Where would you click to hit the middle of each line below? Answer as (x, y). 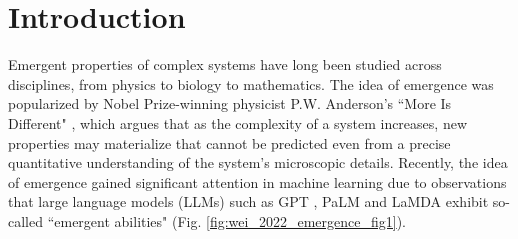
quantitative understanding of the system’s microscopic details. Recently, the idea (258, 162)
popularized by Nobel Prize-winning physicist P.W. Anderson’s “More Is (230, 103)
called (25, 220)
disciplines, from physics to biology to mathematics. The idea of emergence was (251, 83)
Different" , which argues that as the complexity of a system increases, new (237, 122)
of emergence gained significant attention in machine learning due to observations (257, 181)
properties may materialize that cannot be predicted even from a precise (229, 142)
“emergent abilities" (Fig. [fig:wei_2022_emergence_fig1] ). (226, 220)
